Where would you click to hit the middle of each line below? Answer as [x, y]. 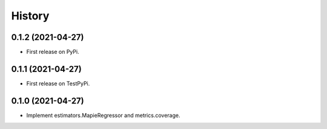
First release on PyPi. [53, 52]
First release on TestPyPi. [58, 83]
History [30, 16]
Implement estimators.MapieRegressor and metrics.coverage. [103, 115]
